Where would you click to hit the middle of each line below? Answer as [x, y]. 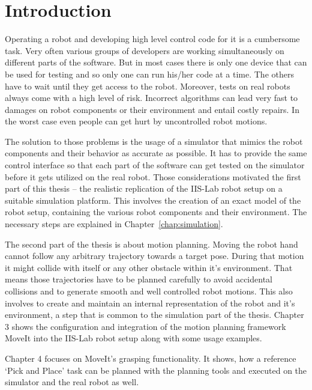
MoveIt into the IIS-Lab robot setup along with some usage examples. [133, 338]
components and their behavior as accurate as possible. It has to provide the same [156, 153]
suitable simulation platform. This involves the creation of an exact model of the [153, 200]
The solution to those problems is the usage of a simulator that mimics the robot [154, 141]
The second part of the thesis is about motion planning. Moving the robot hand [151, 244]
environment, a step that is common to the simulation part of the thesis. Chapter [154, 315]
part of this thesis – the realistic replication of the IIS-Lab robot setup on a [144, 188]
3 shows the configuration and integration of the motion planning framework [145, 326]
